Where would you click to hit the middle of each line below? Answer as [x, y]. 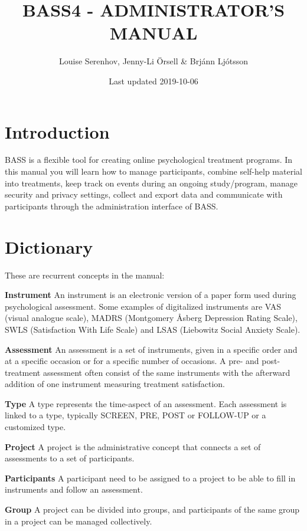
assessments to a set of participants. [70, 458]
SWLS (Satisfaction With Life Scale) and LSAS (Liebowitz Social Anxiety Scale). [153, 329]
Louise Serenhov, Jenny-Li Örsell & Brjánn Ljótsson [153, 61]
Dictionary [49, 246]
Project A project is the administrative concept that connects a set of [133, 446]
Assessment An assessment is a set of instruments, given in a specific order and [151, 349]
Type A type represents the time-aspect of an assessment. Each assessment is [146, 403]
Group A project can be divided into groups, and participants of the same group [152, 509]
